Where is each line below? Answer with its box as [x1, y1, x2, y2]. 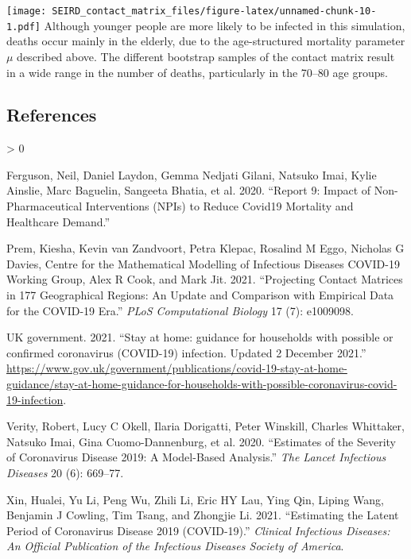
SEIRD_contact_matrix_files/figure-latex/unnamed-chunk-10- [52, 6, 377, 17]
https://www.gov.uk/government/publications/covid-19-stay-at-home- [6, 360, 347, 376]
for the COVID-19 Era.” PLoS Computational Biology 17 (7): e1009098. [6, 302, 354, 318]
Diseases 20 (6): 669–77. [6, 464, 124, 480]
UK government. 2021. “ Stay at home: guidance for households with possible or [6, 329, 394, 345]
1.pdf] [6, 21, 41, 33]
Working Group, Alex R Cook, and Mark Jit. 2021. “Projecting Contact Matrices [6, 271, 403, 287]
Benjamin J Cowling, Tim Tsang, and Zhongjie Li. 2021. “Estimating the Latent [6, 507, 399, 523]
